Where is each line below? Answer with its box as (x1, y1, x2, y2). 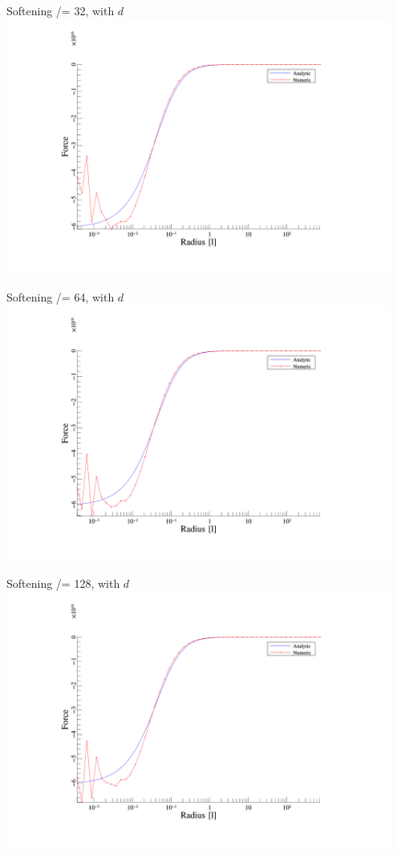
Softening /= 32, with (6, 2, 115, 18)
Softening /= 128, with (6, 575, 120, 592)
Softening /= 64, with (6, 289, 115, 306)
